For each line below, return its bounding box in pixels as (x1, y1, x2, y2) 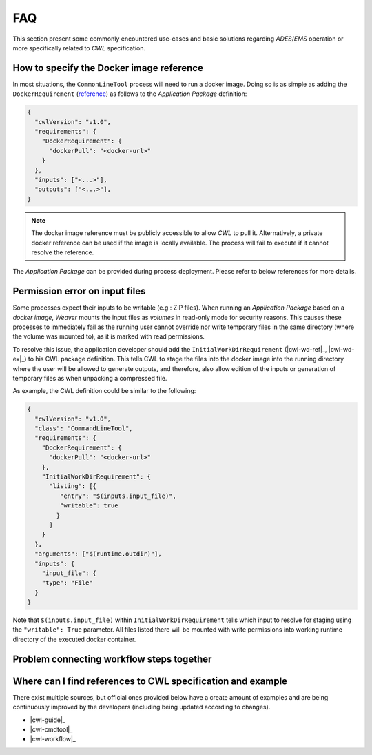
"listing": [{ (49, 483, 96, 490)
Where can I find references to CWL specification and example (12, 675, 288, 687)
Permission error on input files (12, 285, 146, 297)
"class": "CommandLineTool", (34, 425, 134, 432)
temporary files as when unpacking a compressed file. (12, 374, 167, 382)
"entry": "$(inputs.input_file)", (59, 492, 177, 500)
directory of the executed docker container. (12, 635, 136, 643)
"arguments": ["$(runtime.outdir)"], (34, 550, 162, 558)
